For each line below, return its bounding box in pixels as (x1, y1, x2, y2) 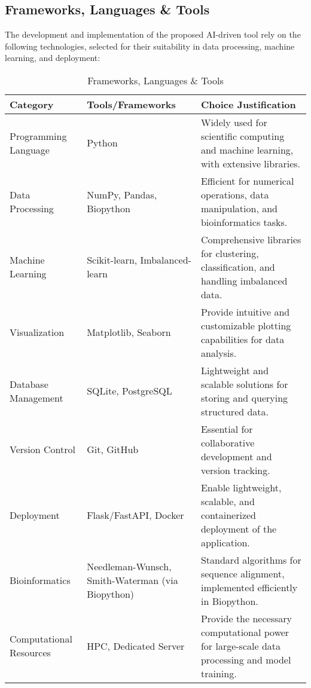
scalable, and (200, 494, 255, 508)
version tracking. (200, 463, 270, 477)
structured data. (200, 404, 269, 418)
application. (200, 535, 250, 549)
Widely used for (200, 115, 267, 129)
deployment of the (200, 521, 277, 536)
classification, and (200, 259, 275, 274)
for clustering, (200, 246, 259, 260)
